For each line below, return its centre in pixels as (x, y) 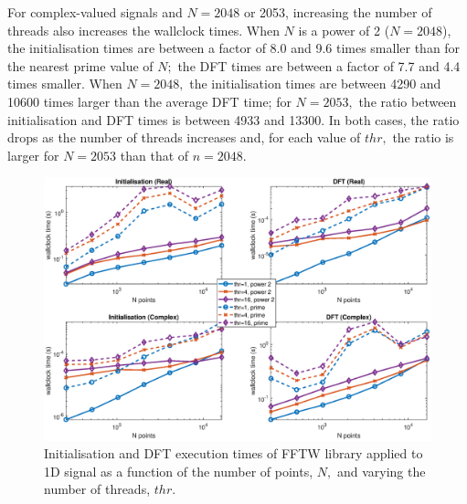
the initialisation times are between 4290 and (315, 84)
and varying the (381, 471)
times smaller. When (65, 84)
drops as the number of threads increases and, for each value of (184, 137)
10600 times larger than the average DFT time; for (149, 101)
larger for (33, 155)
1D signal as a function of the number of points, (179, 471)
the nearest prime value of (80, 65)
